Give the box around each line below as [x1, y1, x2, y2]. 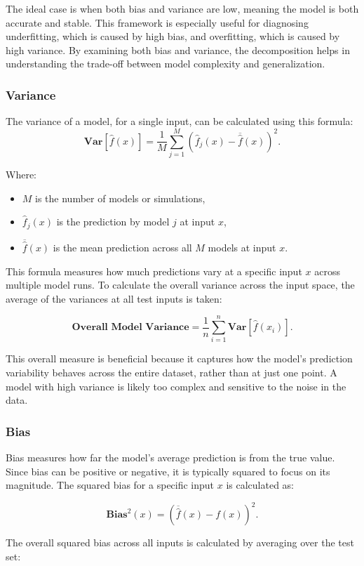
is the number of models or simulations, [35, 190, 205, 205]
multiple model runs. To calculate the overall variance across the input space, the [6, 277, 355, 292]
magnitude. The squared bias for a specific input [6, 478, 215, 492]
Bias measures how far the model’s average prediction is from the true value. [6, 450, 335, 465]
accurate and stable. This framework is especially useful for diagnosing [6, 15, 309, 29]
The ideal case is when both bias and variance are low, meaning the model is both [6, 1, 359, 15]
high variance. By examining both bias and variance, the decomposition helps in [6, 42, 350, 57]
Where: [6, 166, 36, 181]
